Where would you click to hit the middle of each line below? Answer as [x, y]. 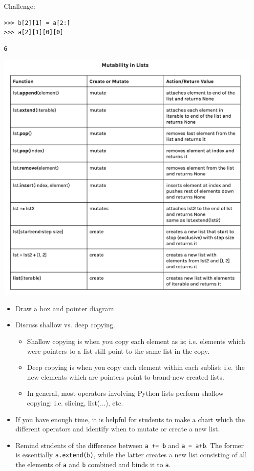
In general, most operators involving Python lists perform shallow [125, 393]
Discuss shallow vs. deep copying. [65, 325]
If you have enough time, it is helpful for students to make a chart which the [130, 419]
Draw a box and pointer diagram [65, 308]
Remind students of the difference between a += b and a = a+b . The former [130, 445]
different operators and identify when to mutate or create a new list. [118, 429]
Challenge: [20, 6]
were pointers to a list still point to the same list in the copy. [118, 351]
